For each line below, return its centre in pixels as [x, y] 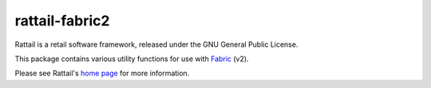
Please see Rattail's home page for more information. [102, 73]
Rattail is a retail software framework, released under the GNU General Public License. [156, 44]
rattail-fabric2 [62, 21]
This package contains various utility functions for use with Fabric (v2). [132, 59]
